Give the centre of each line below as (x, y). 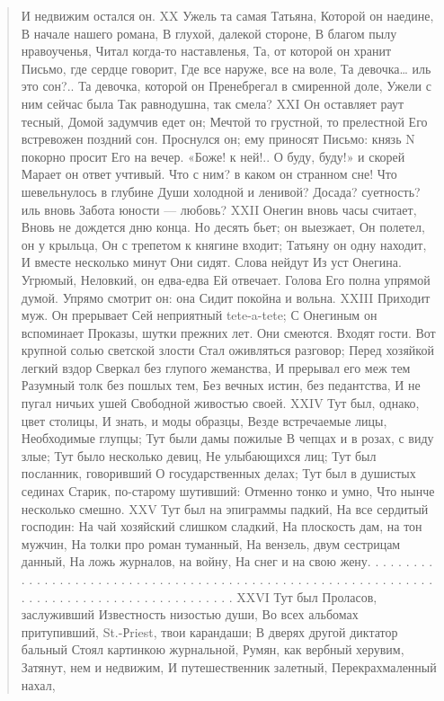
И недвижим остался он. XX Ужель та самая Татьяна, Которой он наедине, (227, 15)
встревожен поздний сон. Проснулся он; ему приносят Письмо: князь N (218, 139)
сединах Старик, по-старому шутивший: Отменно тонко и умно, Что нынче (228, 491)
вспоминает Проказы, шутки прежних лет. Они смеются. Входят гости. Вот (228, 332)
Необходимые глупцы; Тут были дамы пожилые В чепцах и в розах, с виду (227, 438)
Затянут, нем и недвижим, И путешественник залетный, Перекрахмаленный (229, 666)
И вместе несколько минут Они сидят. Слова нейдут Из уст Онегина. (211, 262)
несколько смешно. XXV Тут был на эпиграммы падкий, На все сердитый (225, 508)
